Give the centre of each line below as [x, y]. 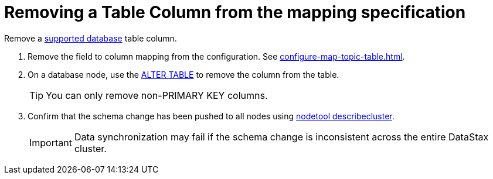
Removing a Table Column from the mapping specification [235, 12]
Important [51, 142]
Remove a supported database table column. [91, 38]
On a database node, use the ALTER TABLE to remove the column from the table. [183, 74]
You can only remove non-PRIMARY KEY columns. [157, 95]
